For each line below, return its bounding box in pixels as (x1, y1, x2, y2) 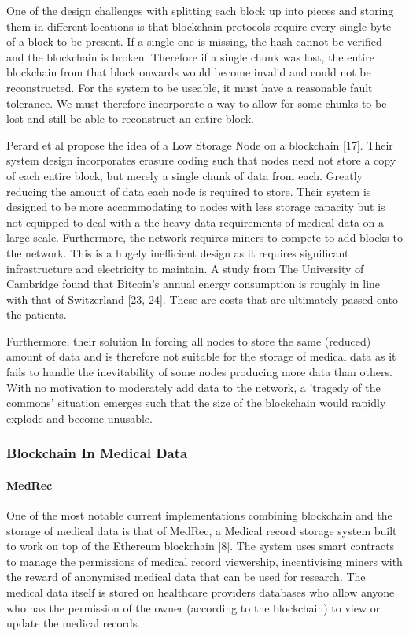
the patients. (6, 306, 67, 323)
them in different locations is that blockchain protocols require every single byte (6, 17, 392, 34)
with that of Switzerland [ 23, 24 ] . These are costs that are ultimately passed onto (6, 290, 398, 307)
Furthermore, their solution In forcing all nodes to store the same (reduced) (6, 332, 371, 349)
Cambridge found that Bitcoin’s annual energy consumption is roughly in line (6, 275, 381, 292)
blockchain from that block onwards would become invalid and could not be (6, 64, 371, 80)
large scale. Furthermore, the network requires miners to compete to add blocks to (6, 229, 403, 246)
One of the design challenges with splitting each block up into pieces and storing (6, 2, 394, 18)
